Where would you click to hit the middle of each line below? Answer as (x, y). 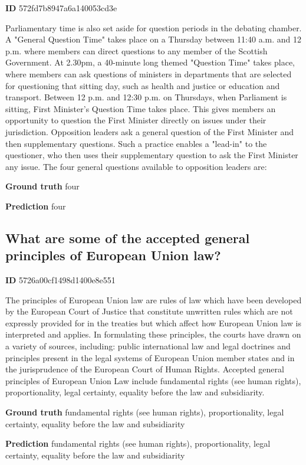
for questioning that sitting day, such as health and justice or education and (143, 85)
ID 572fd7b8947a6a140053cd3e (61, 8)
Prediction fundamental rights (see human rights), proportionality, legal (138, 443)
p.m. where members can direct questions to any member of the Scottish (136, 50)
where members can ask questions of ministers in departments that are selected (149, 73)
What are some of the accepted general (128, 238)
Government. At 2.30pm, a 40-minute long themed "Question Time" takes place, (150, 62)
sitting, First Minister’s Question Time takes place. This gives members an (141, 108)
